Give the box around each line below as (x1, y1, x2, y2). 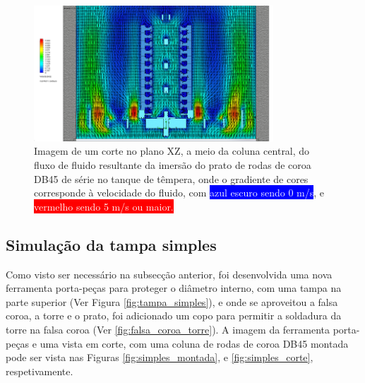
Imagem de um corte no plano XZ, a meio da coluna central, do (34, 143, 310, 158)
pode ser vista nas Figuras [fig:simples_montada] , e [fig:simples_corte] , (6, 350, 313, 365)
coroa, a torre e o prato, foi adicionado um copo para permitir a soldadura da (6, 308, 342, 323)
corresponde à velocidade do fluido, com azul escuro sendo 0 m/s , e (34, 185, 325, 200)
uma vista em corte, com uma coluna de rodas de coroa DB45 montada (40, 336, 349, 350)
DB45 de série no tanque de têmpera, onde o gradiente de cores (34, 171, 309, 186)
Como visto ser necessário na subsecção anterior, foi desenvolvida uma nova (6, 266, 333, 281)
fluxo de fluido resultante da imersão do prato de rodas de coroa (34, 158, 311, 172)
